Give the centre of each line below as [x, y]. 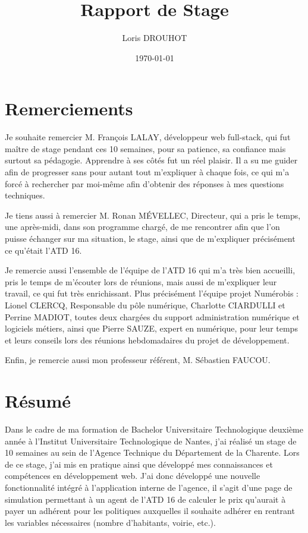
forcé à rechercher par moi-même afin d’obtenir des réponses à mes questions [144, 183]
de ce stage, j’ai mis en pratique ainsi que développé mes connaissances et [139, 464]
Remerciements [69, 108]
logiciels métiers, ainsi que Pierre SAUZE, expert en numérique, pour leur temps [151, 328]
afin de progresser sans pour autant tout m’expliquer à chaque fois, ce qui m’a [147, 172]
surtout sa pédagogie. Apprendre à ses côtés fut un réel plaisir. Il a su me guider [151, 160]
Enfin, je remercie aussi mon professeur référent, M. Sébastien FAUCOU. [138, 360]
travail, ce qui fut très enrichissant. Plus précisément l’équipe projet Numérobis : [152, 293]
